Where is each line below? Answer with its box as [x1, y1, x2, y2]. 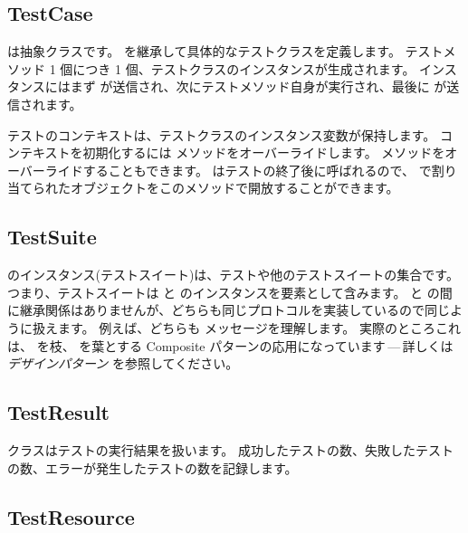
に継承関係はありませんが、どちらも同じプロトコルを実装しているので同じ [7, 300, 450, 319]
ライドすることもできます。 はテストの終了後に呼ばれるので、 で [44, 160, 432, 179]
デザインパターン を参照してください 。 [7, 354, 239, 373]
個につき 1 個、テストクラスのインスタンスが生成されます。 [60, 59, 415, 78]
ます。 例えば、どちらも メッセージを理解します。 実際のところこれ [57, 318, 461, 337]
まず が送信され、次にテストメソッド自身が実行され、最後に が [70, 77, 447, 96]
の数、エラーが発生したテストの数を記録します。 [7, 458, 298, 477]
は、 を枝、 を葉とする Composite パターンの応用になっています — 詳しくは [7, 336, 454, 355]
